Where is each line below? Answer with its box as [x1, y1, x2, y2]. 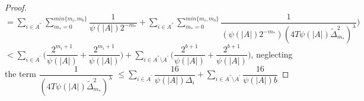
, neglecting [251, 48, 293, 60]
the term [5, 68, 36, 80]
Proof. [5, 1, 27, 13]
